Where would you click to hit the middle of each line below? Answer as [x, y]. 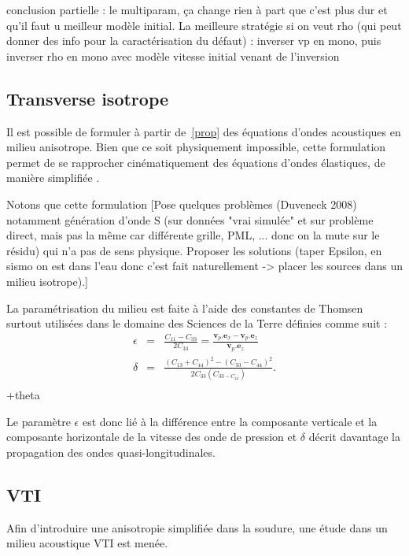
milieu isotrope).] [47, 281]
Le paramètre [39, 421]
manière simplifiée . [53, 178]
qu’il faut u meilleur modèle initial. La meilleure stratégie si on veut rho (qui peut [204, 25]
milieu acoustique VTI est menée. [87, 543]
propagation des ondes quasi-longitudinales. [111, 452]
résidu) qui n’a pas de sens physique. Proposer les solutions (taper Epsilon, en [194, 250]
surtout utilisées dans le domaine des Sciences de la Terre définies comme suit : [197, 323]
